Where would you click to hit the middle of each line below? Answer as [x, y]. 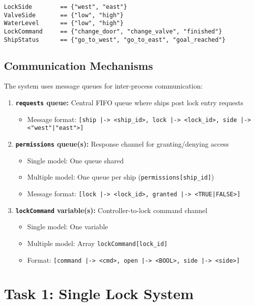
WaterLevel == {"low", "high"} [64, 23]
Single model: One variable [68, 227]
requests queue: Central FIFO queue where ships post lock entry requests [129, 103]
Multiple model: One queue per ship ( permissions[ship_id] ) [121, 177]
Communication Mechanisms [79, 65]
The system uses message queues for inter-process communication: [103, 86]
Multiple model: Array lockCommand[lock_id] [97, 243]
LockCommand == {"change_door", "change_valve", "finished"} [113, 31]
